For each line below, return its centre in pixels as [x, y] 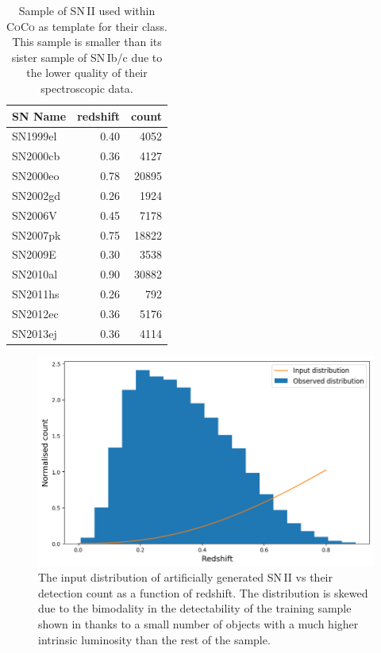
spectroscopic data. [87, 88]
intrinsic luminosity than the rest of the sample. [154, 639]
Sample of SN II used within [87, 10]
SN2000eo [36, 176]
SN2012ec [35, 313]
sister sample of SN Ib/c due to [87, 57]
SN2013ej [35, 333]
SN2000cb [36, 156]
